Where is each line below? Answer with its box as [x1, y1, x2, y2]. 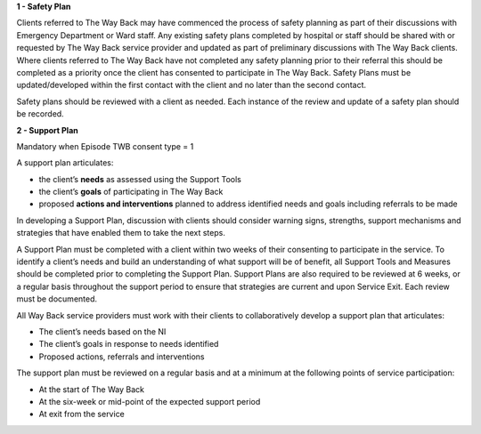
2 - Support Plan [16, 125, 79, 135]
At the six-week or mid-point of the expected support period [38, 396, 261, 406]
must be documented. [16, 293, 98, 304]
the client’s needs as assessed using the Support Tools [38, 173, 242, 184]
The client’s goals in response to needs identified [38, 339, 219, 350]
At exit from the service [38, 409, 125, 420]
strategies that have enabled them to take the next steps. [16, 228, 226, 238]
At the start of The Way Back [38, 383, 144, 395]
